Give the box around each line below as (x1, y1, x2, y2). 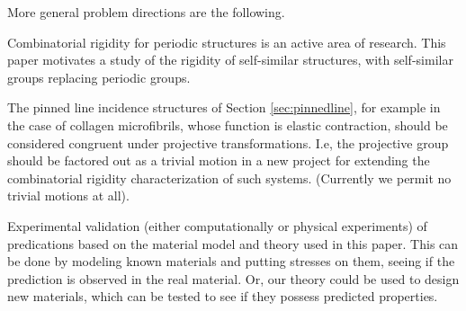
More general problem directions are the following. (7, 3, 285, 21)
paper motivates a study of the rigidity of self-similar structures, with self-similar (7, 50, 453, 69)
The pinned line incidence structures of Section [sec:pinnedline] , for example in (7, 98, 441, 117)
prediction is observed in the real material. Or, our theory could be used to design (7, 269, 460, 288)
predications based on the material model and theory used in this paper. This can (7, 234, 459, 253)
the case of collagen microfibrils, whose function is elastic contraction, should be (7, 115, 448, 134)
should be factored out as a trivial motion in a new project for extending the (7, 151, 430, 170)
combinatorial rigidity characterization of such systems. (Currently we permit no (7, 168, 452, 187)
